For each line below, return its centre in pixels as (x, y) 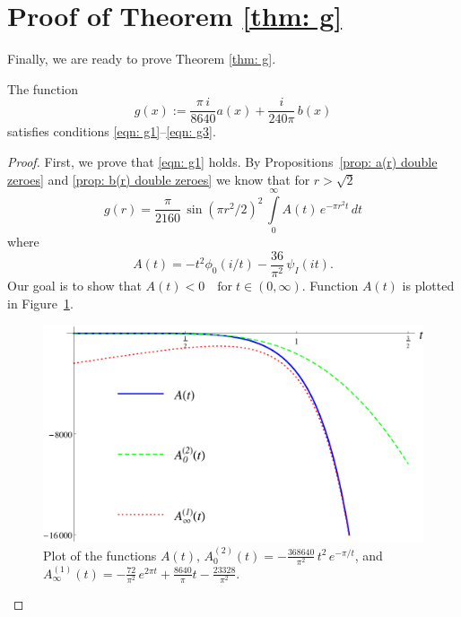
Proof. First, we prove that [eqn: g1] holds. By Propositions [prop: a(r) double (222, 161)
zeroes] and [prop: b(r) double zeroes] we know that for (159, 179)
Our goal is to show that (74, 285)
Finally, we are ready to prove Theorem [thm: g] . (142, 59)
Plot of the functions (100, 555)
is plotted (428, 285)
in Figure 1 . (40, 303)
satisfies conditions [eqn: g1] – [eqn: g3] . (112, 131)
